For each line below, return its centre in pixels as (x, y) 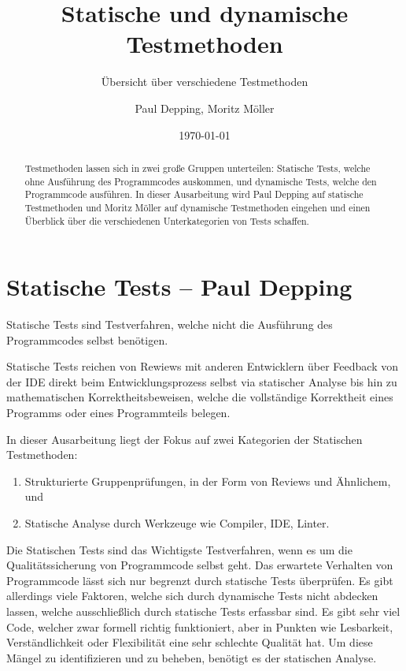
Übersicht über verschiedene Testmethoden (205, 82)
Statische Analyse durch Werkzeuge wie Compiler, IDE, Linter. (177, 523)
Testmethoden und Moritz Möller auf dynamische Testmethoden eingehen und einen (197, 207)
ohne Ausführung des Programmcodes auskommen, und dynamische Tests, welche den (201, 181)
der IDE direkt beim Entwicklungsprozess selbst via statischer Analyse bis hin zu (202, 381)
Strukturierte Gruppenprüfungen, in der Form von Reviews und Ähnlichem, (208, 481)
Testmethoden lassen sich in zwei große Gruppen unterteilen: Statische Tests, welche (197, 168)
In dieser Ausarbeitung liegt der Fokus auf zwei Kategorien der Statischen (185, 439)
